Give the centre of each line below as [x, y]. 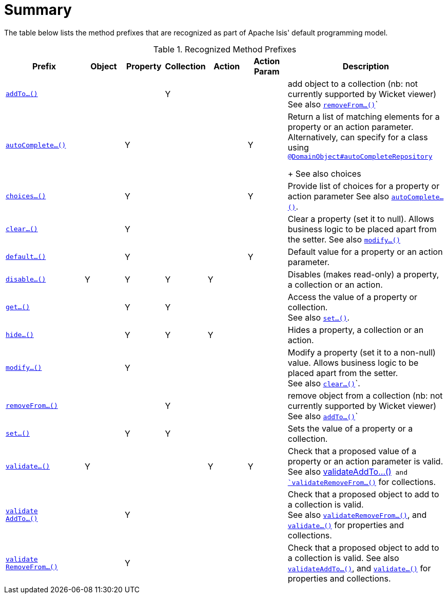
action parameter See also [338, 196]
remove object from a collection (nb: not [365, 395]
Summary [38, 10]
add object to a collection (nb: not [353, 83]
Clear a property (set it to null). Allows [361, 219]
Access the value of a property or [353, 297]
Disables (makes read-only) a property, [363, 274]
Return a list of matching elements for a [364, 116]
